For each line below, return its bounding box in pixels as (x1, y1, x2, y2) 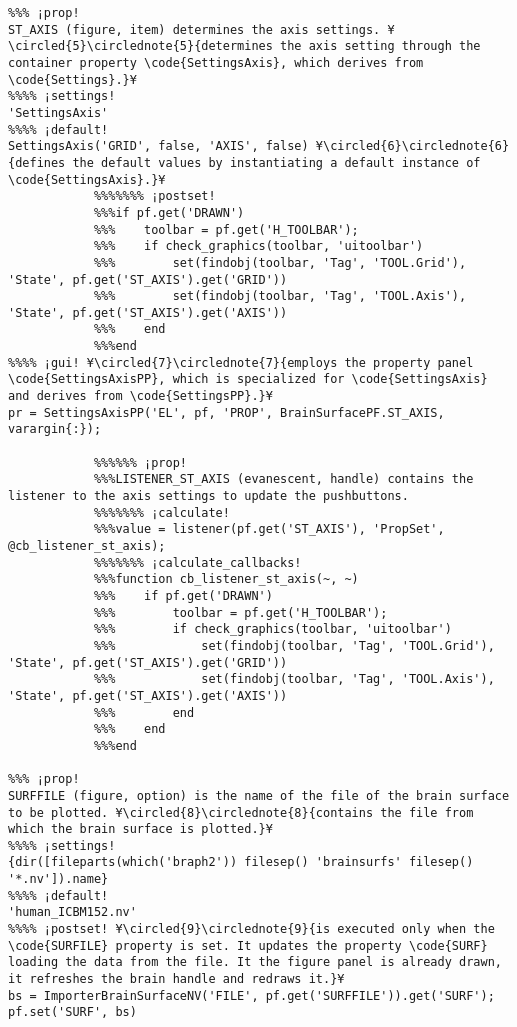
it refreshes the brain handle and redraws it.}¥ (8, 972, 345, 987)
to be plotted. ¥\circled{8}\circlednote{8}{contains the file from (8, 805, 474, 820)
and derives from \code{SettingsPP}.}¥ (8, 389, 273, 404)
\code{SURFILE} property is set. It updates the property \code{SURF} (8, 938, 488, 953)
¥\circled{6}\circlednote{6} (315, 139, 510, 154)
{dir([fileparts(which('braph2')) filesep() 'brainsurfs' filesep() (8, 855, 474, 870)
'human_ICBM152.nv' (8, 905, 137, 920)
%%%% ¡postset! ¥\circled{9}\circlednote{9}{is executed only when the (8, 922, 495, 937)
